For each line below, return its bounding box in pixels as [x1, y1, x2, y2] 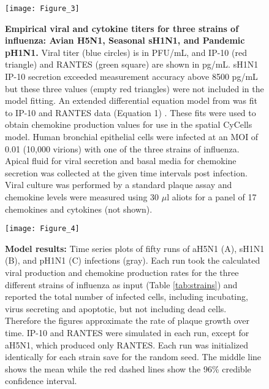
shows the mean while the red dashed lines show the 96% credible [5, 362, 251, 375]
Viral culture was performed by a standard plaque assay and [5, 178, 232, 191]
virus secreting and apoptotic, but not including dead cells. [5, 302, 227, 315]
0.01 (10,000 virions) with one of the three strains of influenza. [5, 142, 240, 155]
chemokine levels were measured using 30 [5, 190, 159, 203]
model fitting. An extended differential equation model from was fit [5, 94, 258, 107]
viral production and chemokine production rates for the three [5, 266, 239, 278]
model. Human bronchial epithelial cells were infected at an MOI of [5, 130, 259, 143]
